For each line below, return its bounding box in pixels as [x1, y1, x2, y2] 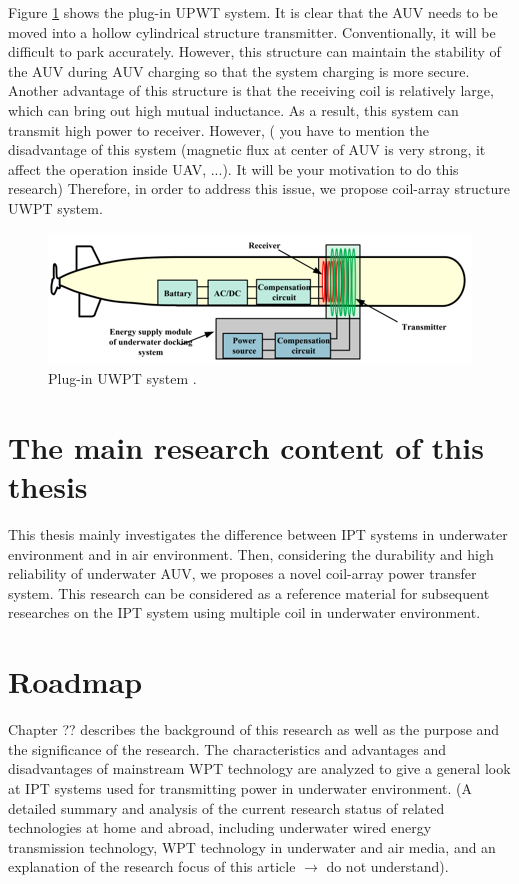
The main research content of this [8, 426, 484, 467]
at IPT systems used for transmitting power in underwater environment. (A [8, 777, 472, 798]
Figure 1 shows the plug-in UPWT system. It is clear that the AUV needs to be [8, 2, 498, 22]
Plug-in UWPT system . [48, 368, 197, 389]
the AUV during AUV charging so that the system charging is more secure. [8, 60, 470, 81]
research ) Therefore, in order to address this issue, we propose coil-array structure [8, 178, 510, 199]
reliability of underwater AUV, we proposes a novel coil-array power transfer [8, 563, 477, 584]
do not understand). [326, 856, 449, 877]
